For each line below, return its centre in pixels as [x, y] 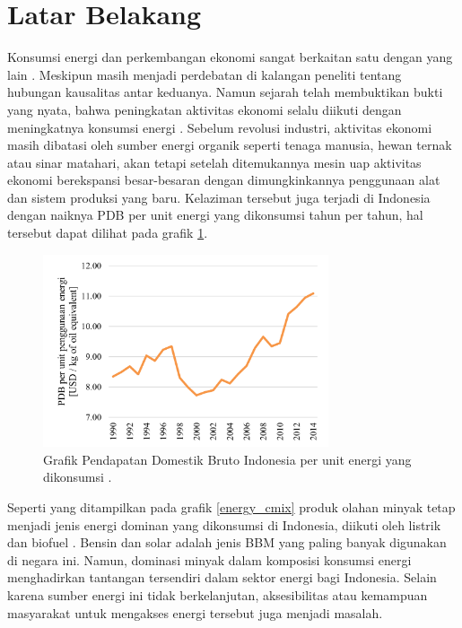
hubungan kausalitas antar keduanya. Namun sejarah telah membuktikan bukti [225, 92]
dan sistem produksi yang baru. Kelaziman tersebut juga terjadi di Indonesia [219, 197]
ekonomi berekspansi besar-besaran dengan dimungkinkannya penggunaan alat [224, 180]
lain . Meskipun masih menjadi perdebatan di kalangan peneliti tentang [205, 74]
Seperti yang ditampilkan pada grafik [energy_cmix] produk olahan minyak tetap [231, 507]
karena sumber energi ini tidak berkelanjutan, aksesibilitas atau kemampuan [218, 594]
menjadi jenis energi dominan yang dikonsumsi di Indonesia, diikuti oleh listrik [224, 524]
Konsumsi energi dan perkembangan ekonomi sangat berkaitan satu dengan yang [230, 57]
